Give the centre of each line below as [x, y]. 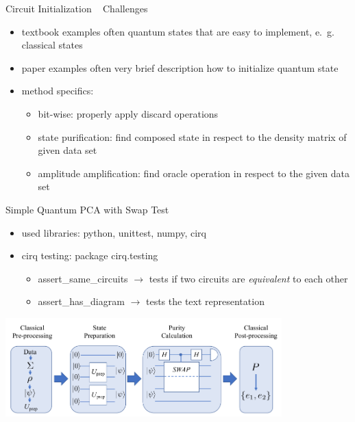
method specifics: [58, 91]
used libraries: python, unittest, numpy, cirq [114, 232]
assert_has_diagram [81, 301]
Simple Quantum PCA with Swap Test [87, 209]
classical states [52, 45]
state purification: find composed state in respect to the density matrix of [192, 136]
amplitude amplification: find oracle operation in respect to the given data [194, 173]
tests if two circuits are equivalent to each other [248, 278]
